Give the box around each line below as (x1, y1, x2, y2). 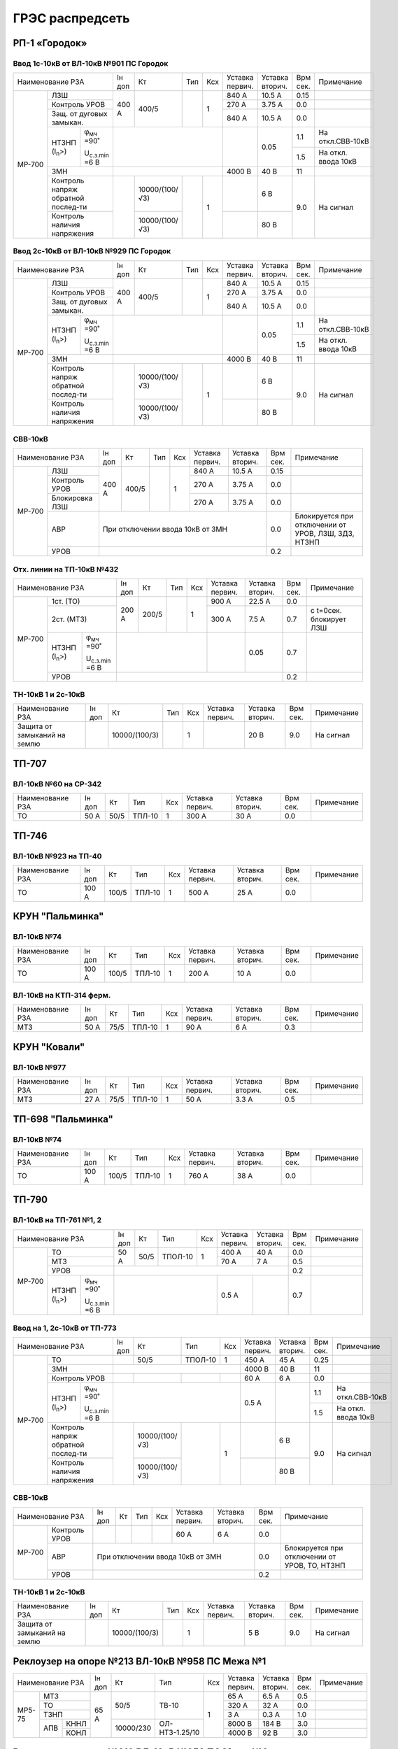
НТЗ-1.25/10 (159, 1728, 200, 1738)
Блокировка (51, 493, 93, 503)
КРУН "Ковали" (13, 1041, 85, 1053)
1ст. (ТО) (51, 596, 80, 606)
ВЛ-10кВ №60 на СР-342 (13, 779, 101, 788)
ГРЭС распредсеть (13, 10, 130, 26)
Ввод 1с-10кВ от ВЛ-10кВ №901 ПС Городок (13, 58, 169, 68)
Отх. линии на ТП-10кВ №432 (13, 564, 119, 574)
